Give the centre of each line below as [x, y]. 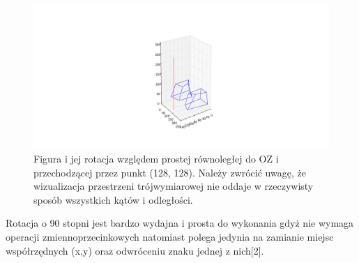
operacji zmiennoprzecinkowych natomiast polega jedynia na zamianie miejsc [170, 236]
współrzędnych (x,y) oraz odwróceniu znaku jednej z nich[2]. [135, 250]
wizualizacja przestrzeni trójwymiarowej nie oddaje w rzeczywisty [174, 186]
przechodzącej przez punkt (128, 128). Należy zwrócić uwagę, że [170, 172]
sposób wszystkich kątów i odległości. [113, 199]
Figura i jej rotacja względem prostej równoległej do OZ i [156, 158]
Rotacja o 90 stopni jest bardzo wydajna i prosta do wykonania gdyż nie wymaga [180, 223]
